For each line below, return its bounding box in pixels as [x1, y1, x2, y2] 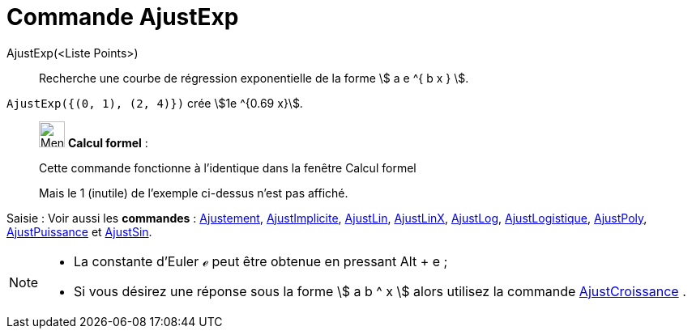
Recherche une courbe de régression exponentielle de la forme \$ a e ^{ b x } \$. [39, 70, 469, 85]
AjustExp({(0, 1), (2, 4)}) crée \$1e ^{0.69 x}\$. [6, 95, 303, 110]
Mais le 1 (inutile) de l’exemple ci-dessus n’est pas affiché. [39, 185, 348, 200]
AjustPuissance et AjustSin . [6, 224, 152, 239]
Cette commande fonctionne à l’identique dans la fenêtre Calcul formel [39, 160, 416, 175]
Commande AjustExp [6, 3, 239, 31]
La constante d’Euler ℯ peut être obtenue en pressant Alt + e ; [74, 252, 448, 269]
